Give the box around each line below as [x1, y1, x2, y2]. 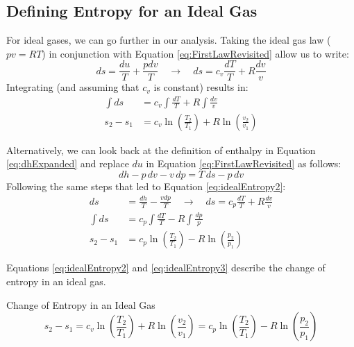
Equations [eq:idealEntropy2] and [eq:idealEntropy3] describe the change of [6, 260, 326, 275]
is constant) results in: [153, 80, 248, 94]
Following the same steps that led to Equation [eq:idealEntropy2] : [6, 178, 286, 193]
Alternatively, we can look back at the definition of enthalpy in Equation [6, 142, 316, 157]
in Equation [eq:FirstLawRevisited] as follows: [146, 156, 342, 171]
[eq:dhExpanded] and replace [6, 156, 129, 171]
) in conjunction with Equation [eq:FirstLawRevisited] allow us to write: [42, 46, 349, 60]
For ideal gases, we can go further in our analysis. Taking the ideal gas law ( [6, 33, 331, 47]
